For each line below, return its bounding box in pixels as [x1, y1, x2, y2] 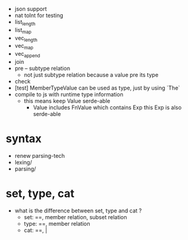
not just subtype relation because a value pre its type [23, 71, 159, 79]
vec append [14, 50, 41, 59]
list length [14, 18, 36, 27]
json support [14, 6, 47, 12]
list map [14, 26, 32, 35]
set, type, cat [6, 187, 75, 201]
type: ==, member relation [23, 220, 90, 227]
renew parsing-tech [14, 152, 65, 159]
